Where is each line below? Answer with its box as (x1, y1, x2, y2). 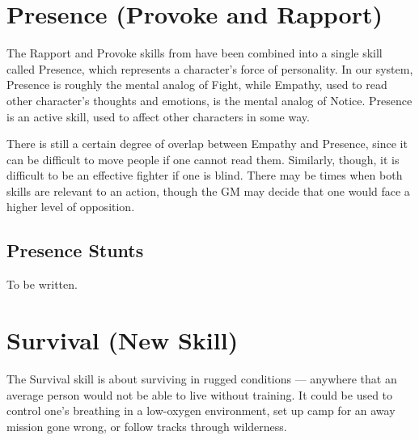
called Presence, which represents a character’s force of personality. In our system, (6, 60, 413, 77)
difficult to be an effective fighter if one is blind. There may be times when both (6, 167, 403, 184)
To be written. (6, 276, 78, 293)
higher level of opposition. (6, 198, 135, 215)
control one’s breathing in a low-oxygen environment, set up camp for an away (6, 402, 396, 419)
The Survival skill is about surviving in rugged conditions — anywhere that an (6, 370, 397, 387)
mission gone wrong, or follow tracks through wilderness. (6, 417, 287, 434)
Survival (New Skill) (6, 324, 239, 357)
